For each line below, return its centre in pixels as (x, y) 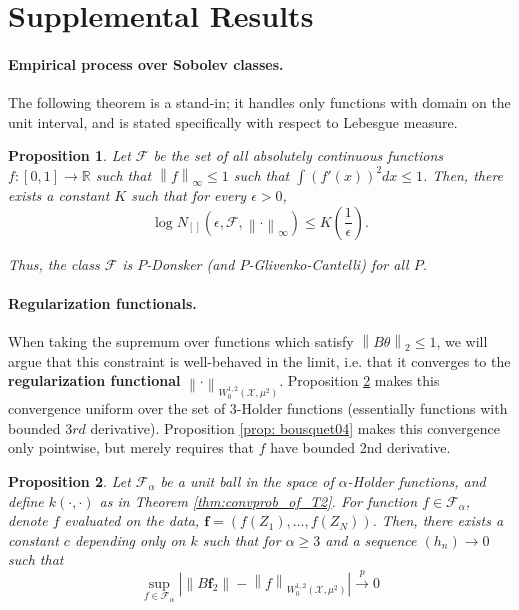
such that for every (189, 194)
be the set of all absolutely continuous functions (298, 155)
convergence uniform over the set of (117, 408)
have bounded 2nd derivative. (360, 447)
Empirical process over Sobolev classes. (146, 63)
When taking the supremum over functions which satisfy (181, 340)
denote (28, 520)
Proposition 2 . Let (69, 480)
